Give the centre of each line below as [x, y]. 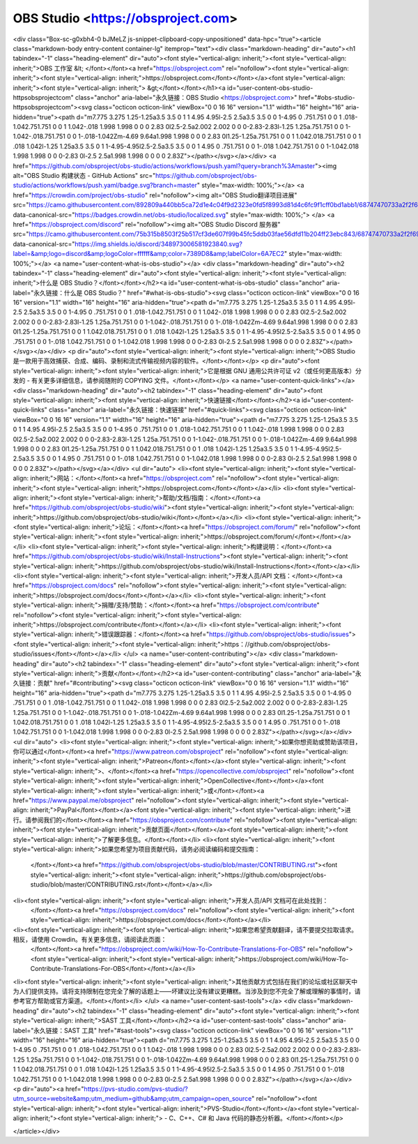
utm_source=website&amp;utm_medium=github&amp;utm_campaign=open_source [132, 1099]
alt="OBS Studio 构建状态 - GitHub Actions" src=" [84, 176]
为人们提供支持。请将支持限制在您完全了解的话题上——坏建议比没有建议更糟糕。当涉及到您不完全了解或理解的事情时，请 [187, 991]
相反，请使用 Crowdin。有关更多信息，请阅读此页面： [90, 940]
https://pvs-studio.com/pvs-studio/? [136, 1089]
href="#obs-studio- [327, 97]
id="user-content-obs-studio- [270, 88]
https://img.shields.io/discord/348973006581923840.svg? [158, 243]
